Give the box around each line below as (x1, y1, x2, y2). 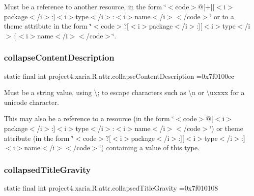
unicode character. (4, 97, 59, 107)
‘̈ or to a (209, 11, 234, 21)
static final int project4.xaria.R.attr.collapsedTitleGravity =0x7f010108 (4, 182, 218, 193)
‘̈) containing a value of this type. (99, 142, 199, 153)
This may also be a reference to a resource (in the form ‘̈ (4, 113, 174, 124)
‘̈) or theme (209, 123, 243, 133)
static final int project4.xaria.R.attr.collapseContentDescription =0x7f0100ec (4, 70, 234, 81)
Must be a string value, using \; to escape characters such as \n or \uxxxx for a (4, 87, 245, 98)
